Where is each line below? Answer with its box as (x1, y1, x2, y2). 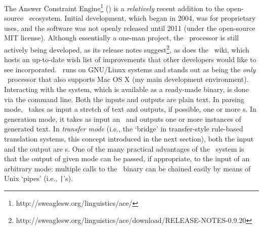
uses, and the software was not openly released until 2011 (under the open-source (4, 22, 255, 33)
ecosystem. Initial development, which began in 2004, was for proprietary (29, 13, 256, 23)
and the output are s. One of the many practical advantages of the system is (4, 143, 244, 154)
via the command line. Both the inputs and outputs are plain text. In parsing (4, 94, 244, 104)
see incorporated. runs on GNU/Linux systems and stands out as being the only (4, 64, 256, 74)
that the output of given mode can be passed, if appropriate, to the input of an (4, 153, 250, 164)
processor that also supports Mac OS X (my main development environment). (7, 74, 249, 84)
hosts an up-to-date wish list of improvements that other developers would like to (4, 54, 256, 65)
